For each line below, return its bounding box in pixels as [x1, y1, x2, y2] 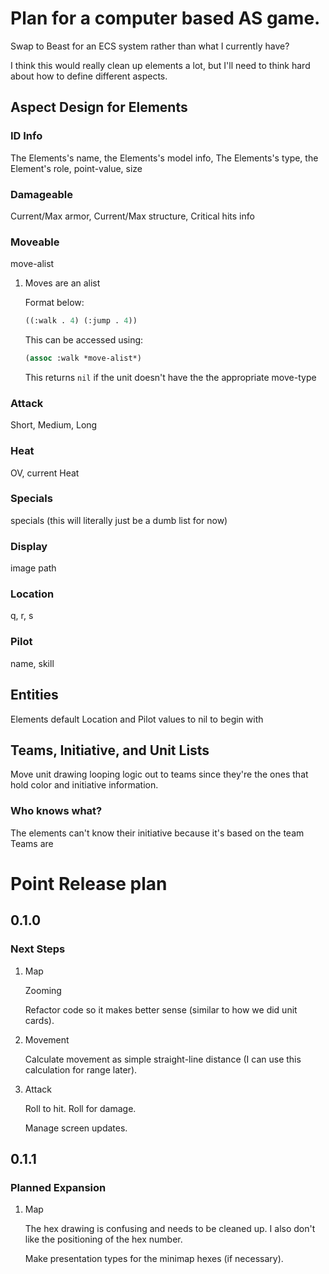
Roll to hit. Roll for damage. [24, 1102, 137, 1114]
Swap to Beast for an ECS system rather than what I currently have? [10, 40, 290, 52]
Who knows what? [10, 804, 103, 818]
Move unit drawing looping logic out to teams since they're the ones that [10, 768, 309, 781]
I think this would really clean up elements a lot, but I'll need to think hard [10, 59, 311, 71]
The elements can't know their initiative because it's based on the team [10, 827, 305, 839]
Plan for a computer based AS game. [10, 7, 321, 30]
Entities [10, 687, 59, 704]
